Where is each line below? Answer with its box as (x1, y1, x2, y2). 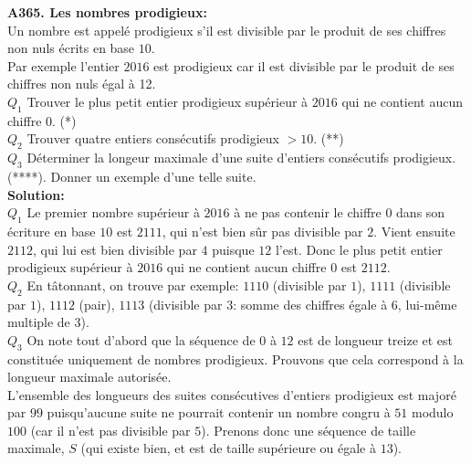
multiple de (7, 312, 70, 332)
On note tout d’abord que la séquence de (26, 330, 256, 349)
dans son (396, 203, 445, 222)
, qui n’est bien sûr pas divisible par (162, 221, 363, 240)
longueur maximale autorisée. (7, 367, 172, 386)
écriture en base (7, 221, 96, 240)
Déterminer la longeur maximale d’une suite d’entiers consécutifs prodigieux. (26, 148, 456, 167)
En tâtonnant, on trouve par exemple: (26, 275, 239, 294)
